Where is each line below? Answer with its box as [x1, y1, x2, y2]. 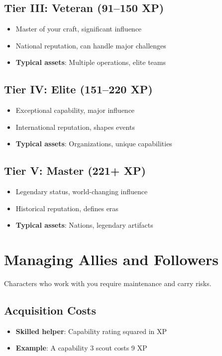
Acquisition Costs [4, 303, 97, 318]
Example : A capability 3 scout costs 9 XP [15, 343, 147, 353]
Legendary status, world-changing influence [15, 186, 148, 197]
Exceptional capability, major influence [15, 105, 135, 115]
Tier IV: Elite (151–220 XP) [4, 81, 153, 97]
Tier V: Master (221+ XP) [4, 163, 146, 178]
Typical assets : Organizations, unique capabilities [15, 138, 172, 149]
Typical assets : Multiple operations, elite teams [15, 57, 166, 67]
